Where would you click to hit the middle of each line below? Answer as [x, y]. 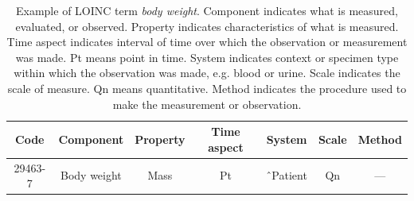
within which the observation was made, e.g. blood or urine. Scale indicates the [207, 73]
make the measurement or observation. [207, 104]
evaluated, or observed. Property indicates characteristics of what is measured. [207, 26]
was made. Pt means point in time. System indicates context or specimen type [207, 57]
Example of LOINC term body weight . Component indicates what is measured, [207, 10]
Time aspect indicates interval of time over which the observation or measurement [207, 42]
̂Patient [287, 175]
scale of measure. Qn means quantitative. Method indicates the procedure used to [207, 88]
